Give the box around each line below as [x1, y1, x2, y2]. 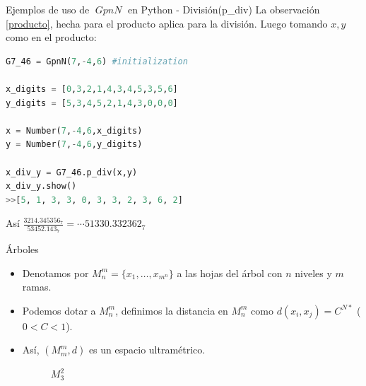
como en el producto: [6, 30, 97, 45]
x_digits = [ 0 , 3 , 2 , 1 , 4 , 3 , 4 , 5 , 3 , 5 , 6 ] [6, 83, 178, 94]
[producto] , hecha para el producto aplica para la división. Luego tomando [6, 16, 328, 30]
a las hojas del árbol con [177, 265, 283, 280]
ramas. [22, 279, 52, 294]
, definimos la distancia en [115, 303, 228, 317]
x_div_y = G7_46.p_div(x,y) [6, 167, 138, 177]
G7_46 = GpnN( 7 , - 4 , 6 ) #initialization [6, 56, 188, 66]
